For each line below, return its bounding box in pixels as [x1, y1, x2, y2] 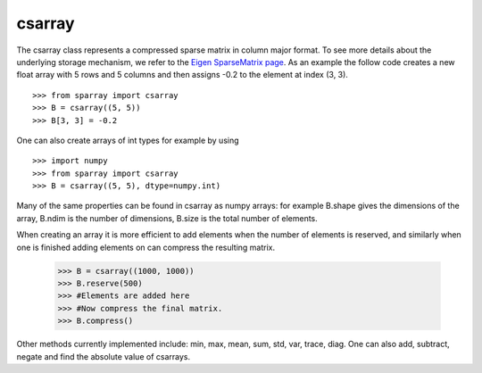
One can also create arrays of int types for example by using [16, 135, 240, 145]
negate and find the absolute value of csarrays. [16, 351, 191, 361]
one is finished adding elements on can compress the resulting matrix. [16, 242, 276, 253]
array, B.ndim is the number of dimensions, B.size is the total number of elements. [16, 212, 319, 223]
